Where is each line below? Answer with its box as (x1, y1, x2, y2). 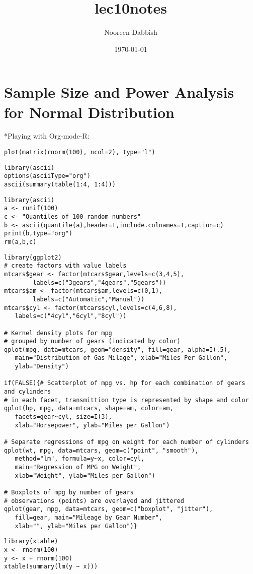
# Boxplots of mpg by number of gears (4, 488, 134, 496)
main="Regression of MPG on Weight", (15, 464, 141, 471)
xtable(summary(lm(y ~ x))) (4, 563, 98, 570)
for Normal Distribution (4, 101, 175, 122)
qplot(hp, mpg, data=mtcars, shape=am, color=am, (4, 405, 174, 412)
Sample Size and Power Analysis (4, 82, 234, 102)
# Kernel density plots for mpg (4, 329, 112, 337)
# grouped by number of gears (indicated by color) (4, 338, 181, 345)
